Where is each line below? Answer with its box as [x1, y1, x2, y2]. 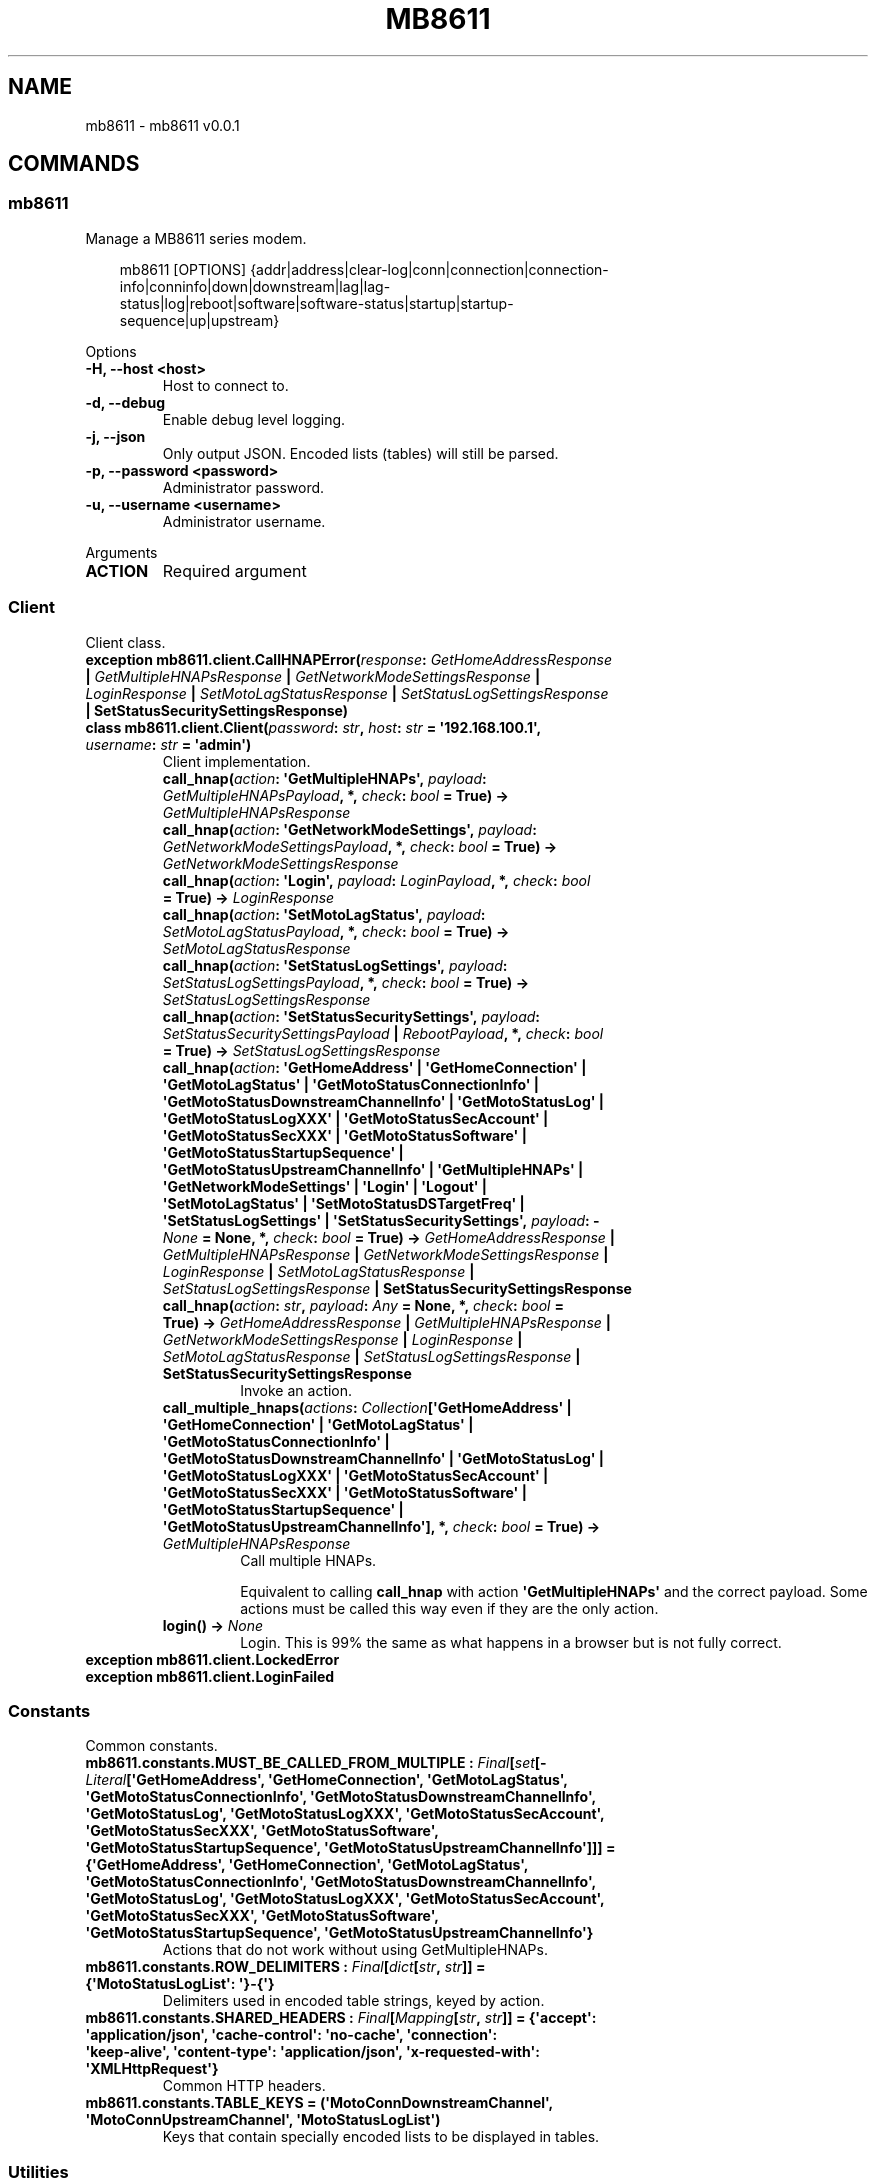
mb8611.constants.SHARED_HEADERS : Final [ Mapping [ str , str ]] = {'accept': [85, 2009, 597, 2027]
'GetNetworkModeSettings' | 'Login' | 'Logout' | [162, 1177, 488, 1195]
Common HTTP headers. [162, 2077, 326, 2095]
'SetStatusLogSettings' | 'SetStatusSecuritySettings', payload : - [162, 1211, 600, 1229]
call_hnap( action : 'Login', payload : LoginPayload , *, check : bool [162, 871, 591, 889]
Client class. [85, 633, 166, 651]
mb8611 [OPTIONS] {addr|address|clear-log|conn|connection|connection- [119, 260, 609, 278]
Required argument [162, 560, 307, 581]
